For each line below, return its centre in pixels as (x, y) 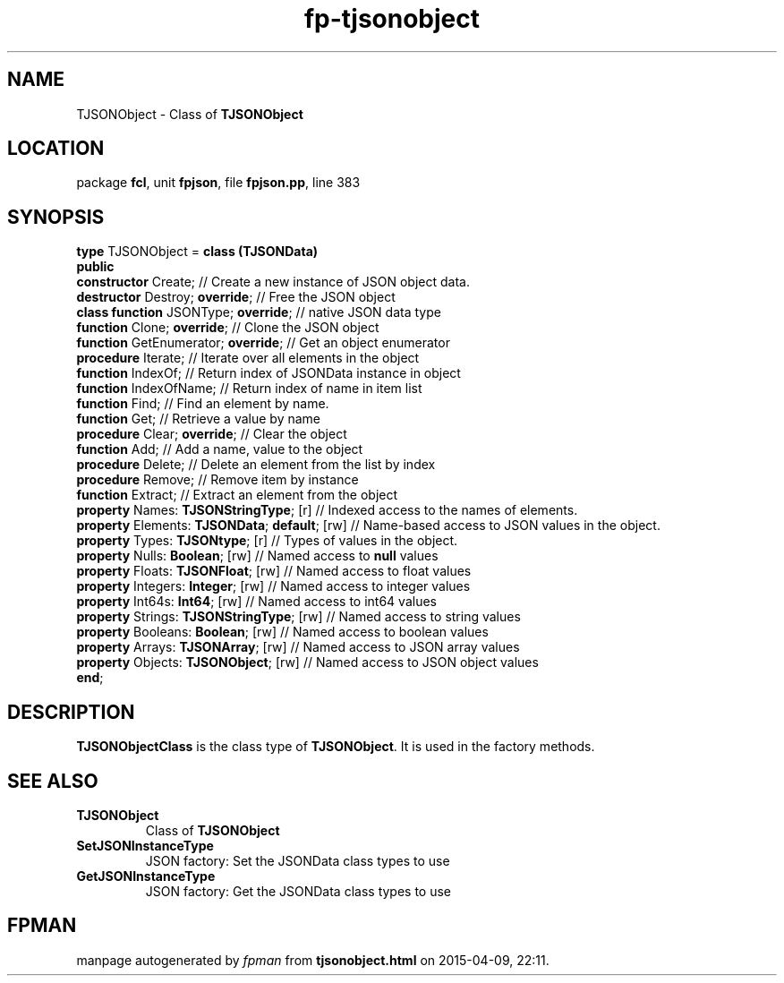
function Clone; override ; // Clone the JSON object (228, 328)
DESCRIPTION (71, 712)
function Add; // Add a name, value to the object (220, 449)
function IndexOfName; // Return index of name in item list (249, 389)
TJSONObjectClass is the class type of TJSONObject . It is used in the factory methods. (336, 747)
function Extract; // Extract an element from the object (237, 495)
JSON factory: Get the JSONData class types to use (298, 891)
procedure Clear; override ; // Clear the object (212, 434)
